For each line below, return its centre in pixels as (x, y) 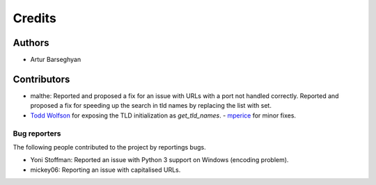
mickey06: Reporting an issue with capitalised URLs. (105, 170)
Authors (31, 43)
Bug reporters (37, 134)
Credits (35, 18)
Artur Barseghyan (56, 60)
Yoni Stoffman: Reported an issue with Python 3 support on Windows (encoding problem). (159, 160)
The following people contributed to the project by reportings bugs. (109, 147)
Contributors (41, 79)
